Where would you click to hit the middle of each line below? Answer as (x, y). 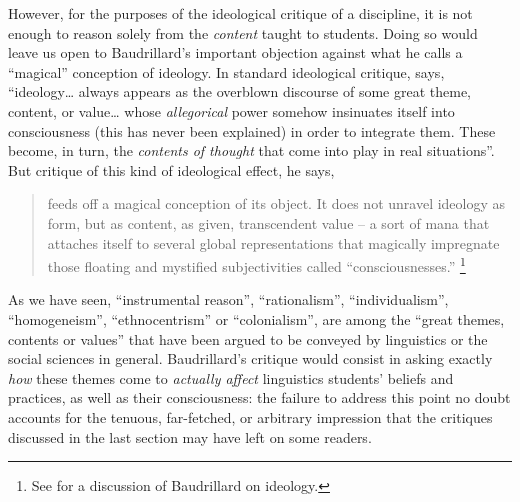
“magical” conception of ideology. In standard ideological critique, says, (226, 71)
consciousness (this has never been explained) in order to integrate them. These (252, 130)
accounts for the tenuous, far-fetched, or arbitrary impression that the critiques (250, 416)
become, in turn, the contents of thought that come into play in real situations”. (251, 150)
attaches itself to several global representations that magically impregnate (273, 242)
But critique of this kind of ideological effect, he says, (171, 169)
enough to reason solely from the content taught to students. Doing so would (243, 32)
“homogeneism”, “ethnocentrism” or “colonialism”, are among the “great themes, (256, 318)
